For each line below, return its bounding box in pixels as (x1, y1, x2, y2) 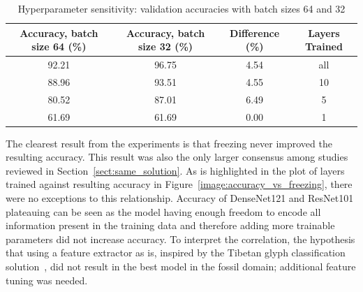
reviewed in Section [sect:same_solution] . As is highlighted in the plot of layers (6, 163, 345, 177)
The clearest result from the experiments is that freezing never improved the (6, 136, 332, 150)
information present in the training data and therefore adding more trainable (6, 218, 335, 233)
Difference (230, 25, 280, 40)
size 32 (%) (138, 39, 193, 54)
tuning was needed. (6, 272, 88, 287)
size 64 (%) (31, 39, 87, 54)
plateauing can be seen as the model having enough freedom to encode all (6, 204, 321, 219)
